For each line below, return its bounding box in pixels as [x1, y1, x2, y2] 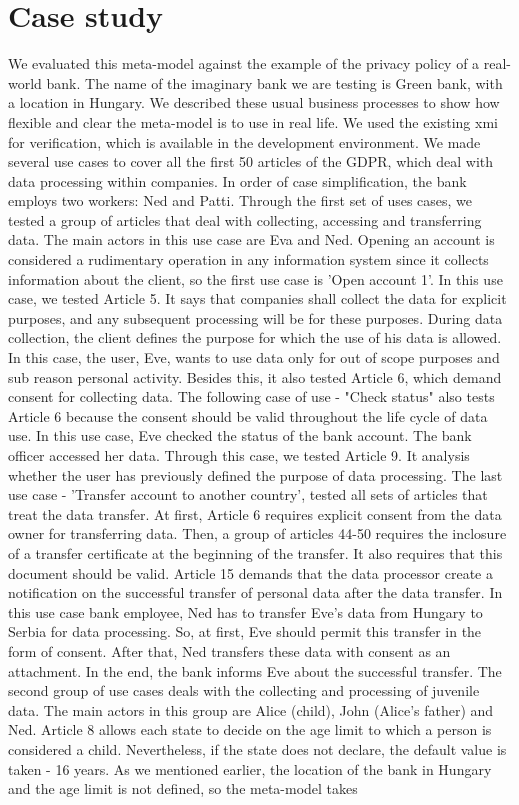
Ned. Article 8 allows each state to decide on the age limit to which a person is [8, 719, 492, 740]
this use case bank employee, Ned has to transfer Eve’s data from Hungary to [8, 601, 483, 622]
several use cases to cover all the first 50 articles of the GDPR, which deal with [8, 151, 494, 172]
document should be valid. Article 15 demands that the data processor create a [8, 562, 494, 583]
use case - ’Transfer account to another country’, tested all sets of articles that [8, 484, 488, 505]
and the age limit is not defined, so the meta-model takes [8, 778, 358, 799]
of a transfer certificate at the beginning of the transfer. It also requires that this [8, 542, 503, 563]
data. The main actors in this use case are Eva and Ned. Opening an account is [8, 229, 495, 250]
